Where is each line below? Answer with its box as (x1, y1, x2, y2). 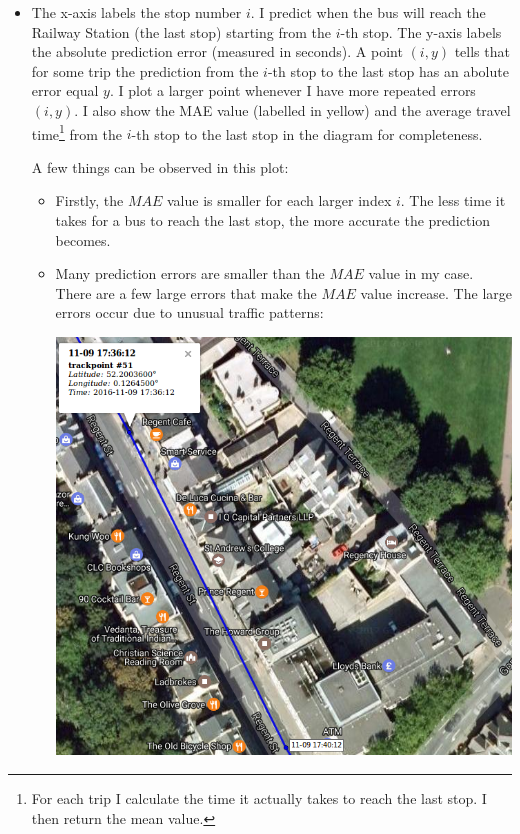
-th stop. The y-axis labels (340, 21, 502, 42)
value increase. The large (360, 282, 512, 303)
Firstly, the (55, 190, 124, 211)
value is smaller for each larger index (166, 190, 392, 211)
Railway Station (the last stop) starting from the (31, 21, 331, 42)
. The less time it (400, 190, 506, 211)
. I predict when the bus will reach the (250, 2, 486, 22)
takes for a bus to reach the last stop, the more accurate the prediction (55, 210, 491, 230)
